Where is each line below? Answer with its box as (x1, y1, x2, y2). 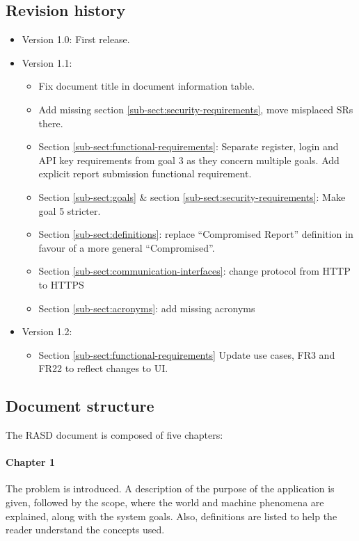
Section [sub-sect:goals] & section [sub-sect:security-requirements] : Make (38, 189, 346, 204)
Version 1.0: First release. (22, 32, 130, 47)
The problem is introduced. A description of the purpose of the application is (6, 481, 335, 496)
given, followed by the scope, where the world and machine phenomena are (6, 495, 324, 510)
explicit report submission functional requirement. (38, 166, 252, 181)
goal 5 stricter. (38, 203, 101, 218)
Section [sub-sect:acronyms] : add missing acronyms (38, 300, 255, 315)
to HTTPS (38, 277, 84, 291)
